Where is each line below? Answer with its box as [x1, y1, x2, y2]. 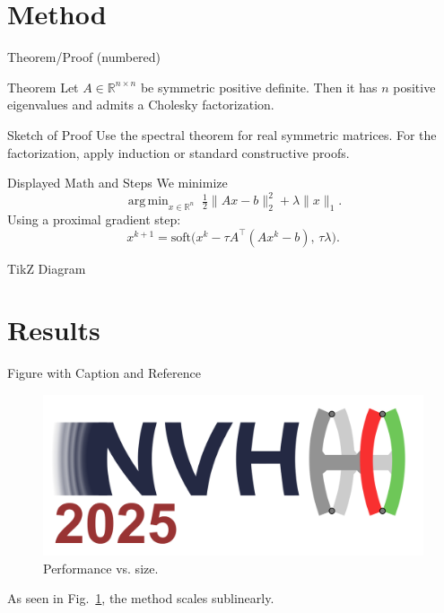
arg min [127, 195, 169, 208]
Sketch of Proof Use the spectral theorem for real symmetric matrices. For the [7, 125, 437, 144]
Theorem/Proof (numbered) [7, 48, 161, 66]
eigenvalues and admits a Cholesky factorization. [7, 95, 274, 114]
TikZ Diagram [7, 258, 86, 277]
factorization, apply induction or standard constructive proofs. [7, 143, 350, 162]
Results [7, 311, 100, 348]
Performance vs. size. [43, 558, 159, 577]
